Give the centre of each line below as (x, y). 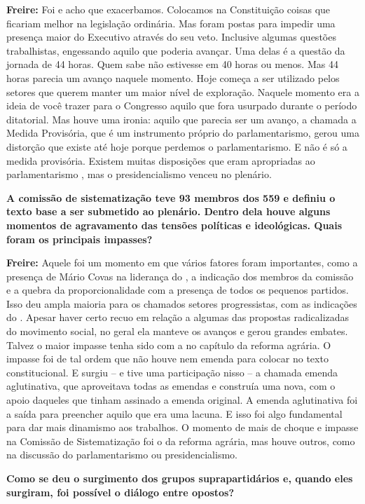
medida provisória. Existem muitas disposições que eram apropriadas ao (161, 160)
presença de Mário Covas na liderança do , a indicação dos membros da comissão (180, 276)
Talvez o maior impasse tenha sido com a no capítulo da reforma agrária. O (169, 345)
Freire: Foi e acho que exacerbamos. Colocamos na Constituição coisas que (168, 9)
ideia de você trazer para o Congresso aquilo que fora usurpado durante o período (182, 105)
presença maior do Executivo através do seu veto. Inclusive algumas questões (171, 37)
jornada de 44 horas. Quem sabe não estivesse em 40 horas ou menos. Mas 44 (172, 64)
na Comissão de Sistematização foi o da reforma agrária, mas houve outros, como (181, 441)
